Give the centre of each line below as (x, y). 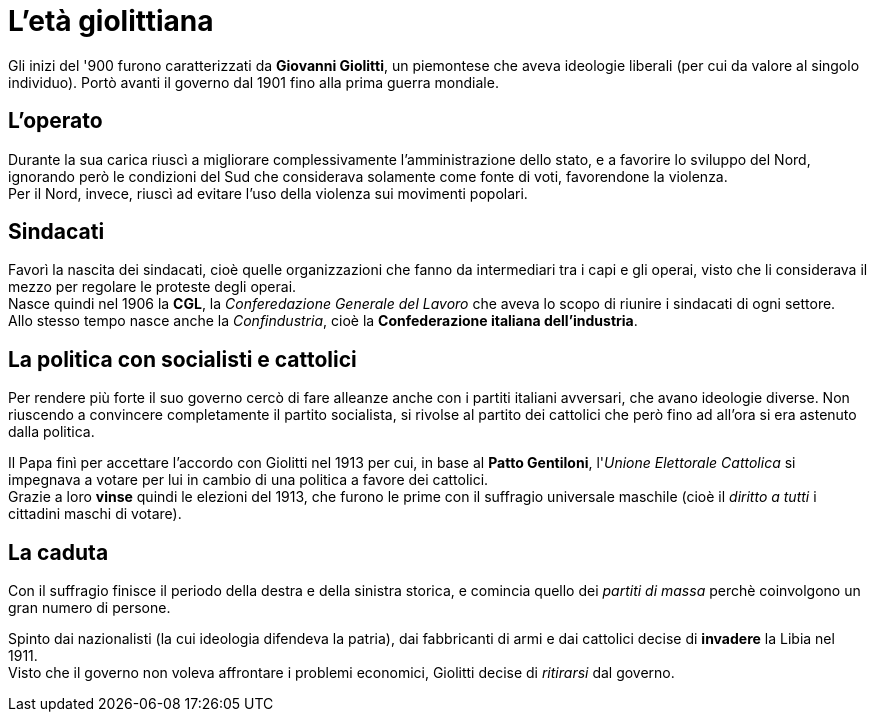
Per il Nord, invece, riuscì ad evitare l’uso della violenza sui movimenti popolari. (268, 193)
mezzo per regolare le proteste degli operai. (152, 287)
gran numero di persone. (89, 608)
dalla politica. (51, 432)
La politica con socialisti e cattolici (182, 359)
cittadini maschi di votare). (95, 514)
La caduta (58, 552)
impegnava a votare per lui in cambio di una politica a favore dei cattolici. (248, 480)
